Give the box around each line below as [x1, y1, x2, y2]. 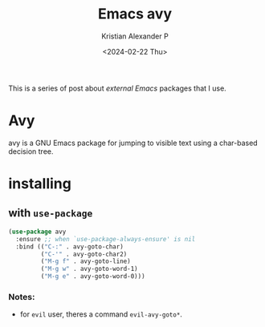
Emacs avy [97, 5, 173, 23]
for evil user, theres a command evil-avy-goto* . [19, 309, 183, 319]
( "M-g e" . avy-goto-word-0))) [40, 272, 146, 281]
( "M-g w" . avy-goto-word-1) [40, 265, 138, 273]
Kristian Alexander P [101, 31, 169, 41]
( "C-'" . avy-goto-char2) [40, 250, 128, 258]
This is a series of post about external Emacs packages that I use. [8, 83, 226, 93]
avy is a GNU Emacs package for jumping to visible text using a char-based [8, 138, 259, 147]
